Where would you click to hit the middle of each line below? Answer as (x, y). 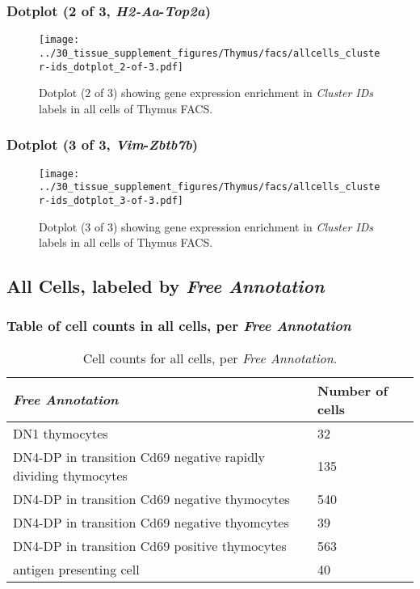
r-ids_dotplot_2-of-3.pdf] (111, 67)
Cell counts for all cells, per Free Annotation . (210, 358)
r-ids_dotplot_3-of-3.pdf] (111, 200)
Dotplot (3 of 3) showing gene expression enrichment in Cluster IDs (206, 226)
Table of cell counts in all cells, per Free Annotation (179, 326)
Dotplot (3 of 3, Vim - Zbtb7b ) (103, 144)
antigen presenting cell (76, 569)
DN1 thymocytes (61, 433)
